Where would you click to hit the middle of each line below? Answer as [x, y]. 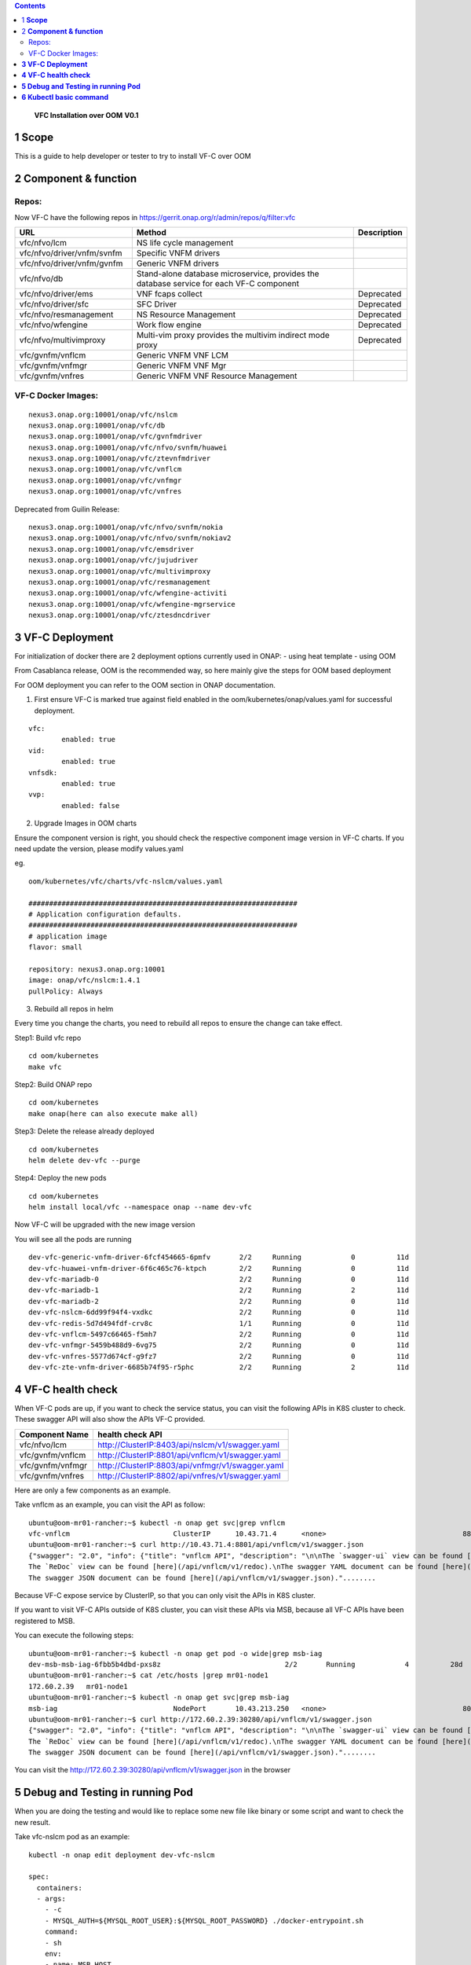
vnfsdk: [43, 773]
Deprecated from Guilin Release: [67, 509]
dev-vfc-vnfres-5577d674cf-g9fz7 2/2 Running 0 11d [219, 1356]
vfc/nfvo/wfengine [53, 325]
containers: [59, 1888]
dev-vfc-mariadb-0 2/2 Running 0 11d [219, 1280]
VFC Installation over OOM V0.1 [86, 115]
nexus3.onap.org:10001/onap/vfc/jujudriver [113, 560]
